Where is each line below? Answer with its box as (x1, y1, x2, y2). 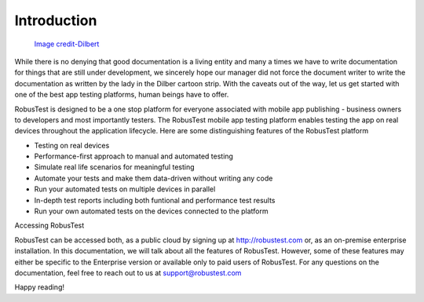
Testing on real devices (34, 140, 110, 150)
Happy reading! (14, 282, 64, 292)
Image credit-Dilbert (34, 39, 100, 49)
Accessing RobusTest (14, 220, 85, 231)
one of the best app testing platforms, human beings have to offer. (14, 90, 229, 100)
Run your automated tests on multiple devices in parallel (34, 184, 216, 194)
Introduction (14, 12, 97, 29)
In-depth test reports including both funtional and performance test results (34, 195, 276, 205)
